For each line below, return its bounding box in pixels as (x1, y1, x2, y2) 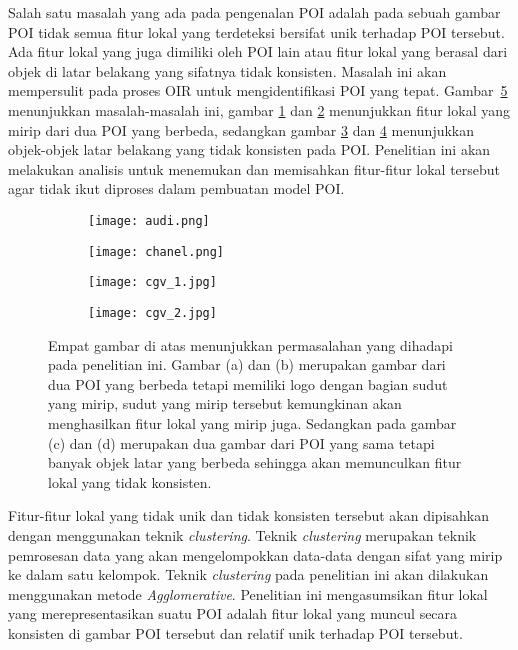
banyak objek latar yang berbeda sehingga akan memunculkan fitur (48, 452, 462, 473)
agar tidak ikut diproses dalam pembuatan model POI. (8, 178, 345, 199)
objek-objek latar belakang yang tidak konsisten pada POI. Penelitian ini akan (8, 139, 491, 160)
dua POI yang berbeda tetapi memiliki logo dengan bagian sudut (48, 373, 448, 394)
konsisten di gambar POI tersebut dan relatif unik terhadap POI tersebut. (8, 622, 463, 643)
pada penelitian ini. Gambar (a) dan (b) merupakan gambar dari (48, 354, 446, 375)
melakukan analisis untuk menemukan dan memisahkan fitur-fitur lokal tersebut (8, 158, 501, 179)
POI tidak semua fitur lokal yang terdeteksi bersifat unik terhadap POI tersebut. (8, 21, 505, 42)
